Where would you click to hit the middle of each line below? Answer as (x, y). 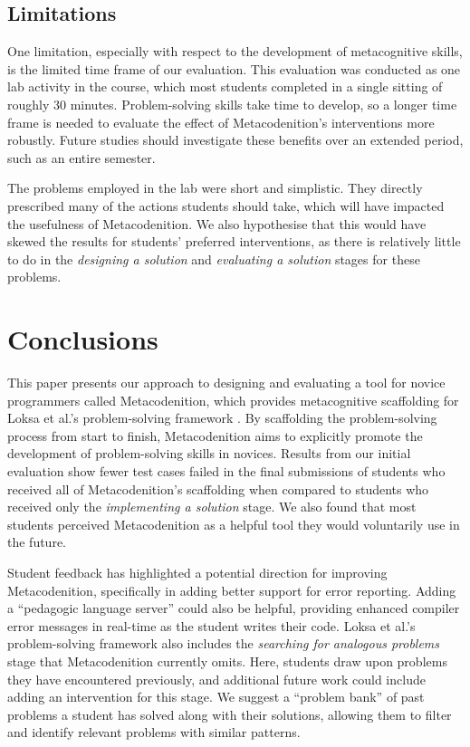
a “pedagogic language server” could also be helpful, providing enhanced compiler (234, 608)
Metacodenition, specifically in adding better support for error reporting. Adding (232, 590)
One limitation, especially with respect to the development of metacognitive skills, (235, 51)
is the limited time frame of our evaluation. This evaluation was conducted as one (234, 68)
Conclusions (83, 339)
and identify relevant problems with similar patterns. (154, 732)
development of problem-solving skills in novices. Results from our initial (209, 453)
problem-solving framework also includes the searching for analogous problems (224, 643)
